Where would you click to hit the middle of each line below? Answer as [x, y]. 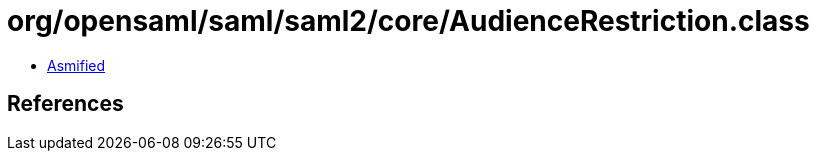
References [65, 104]
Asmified [76, 65]
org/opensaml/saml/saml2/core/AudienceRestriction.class [408, 21]
